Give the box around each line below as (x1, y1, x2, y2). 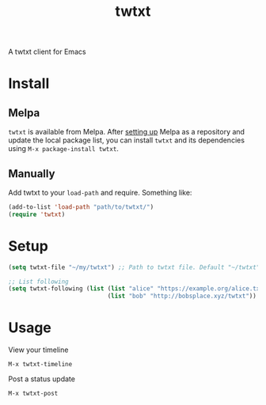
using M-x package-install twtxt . (8, 144, 119, 153)
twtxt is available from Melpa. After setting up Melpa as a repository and (8, 127, 245, 137)
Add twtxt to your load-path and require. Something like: (8, 188, 192, 197)
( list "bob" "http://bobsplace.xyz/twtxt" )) (107, 292, 257, 301)
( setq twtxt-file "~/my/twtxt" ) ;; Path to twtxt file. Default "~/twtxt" (8, 263, 260, 271)
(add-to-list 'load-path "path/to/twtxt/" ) (8, 203, 154, 211)
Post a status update (8, 374, 75, 384)
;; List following (8, 278, 69, 286)
